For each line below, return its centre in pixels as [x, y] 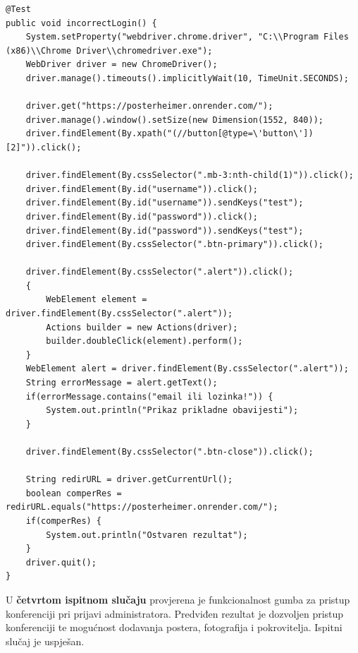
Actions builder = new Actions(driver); [142, 327]
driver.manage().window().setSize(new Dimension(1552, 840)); [175, 120]
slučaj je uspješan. [45, 641]
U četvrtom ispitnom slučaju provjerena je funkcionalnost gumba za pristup [178, 599]
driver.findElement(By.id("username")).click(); [142, 189]
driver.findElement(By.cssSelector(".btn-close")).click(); [169, 452]
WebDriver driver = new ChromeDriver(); [122, 65]
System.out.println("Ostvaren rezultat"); [147, 535]
